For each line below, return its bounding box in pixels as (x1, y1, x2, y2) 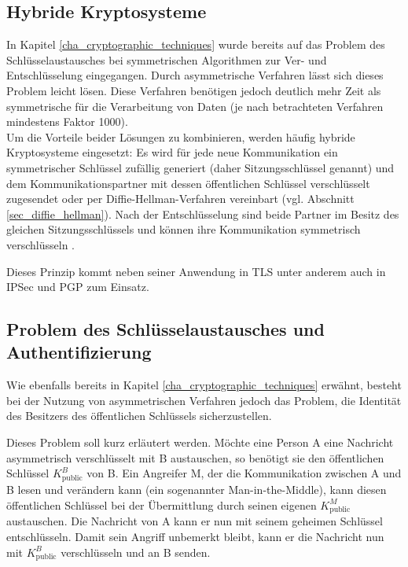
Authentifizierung (6, 340, 152, 364)
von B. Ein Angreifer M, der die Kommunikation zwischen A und (86, 465, 402, 481)
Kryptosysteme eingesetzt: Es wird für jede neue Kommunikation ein (6, 144, 338, 160)
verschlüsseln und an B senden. (61, 543, 211, 560)
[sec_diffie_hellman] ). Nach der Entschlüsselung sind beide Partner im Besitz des (6, 205, 399, 222)
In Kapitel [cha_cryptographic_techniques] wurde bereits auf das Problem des (6, 36, 385, 53)
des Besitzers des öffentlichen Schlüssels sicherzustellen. (6, 407, 272, 424)
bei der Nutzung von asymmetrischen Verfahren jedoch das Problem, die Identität (6, 392, 402, 408)
